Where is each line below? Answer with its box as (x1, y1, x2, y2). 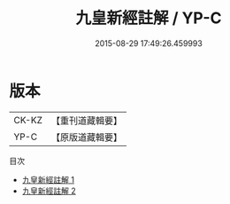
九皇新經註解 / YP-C (75, 8, 222, 28)
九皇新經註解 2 (21, 185, 77, 196)
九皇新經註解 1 (21, 174, 75, 184)
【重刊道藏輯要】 (50, 114, 122, 127)
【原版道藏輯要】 (50, 130, 122, 143)
